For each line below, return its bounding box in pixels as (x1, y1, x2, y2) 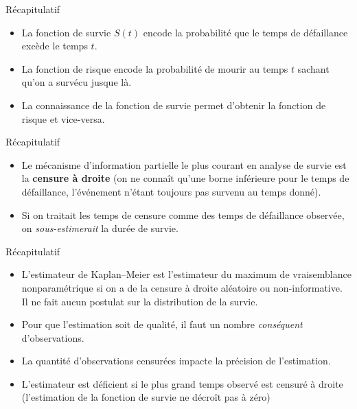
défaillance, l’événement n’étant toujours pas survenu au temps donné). (21, 184, 321, 198)
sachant (297, 61, 330, 75)
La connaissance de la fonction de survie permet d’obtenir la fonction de (21, 97, 326, 112)
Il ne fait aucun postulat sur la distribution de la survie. (21, 294, 258, 308)
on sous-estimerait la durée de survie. (21, 221, 178, 235)
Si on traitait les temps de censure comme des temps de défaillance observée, (21, 207, 345, 222)
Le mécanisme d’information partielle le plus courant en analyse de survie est (21, 157, 347, 172)
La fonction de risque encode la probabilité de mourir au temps (21, 61, 288, 75)
